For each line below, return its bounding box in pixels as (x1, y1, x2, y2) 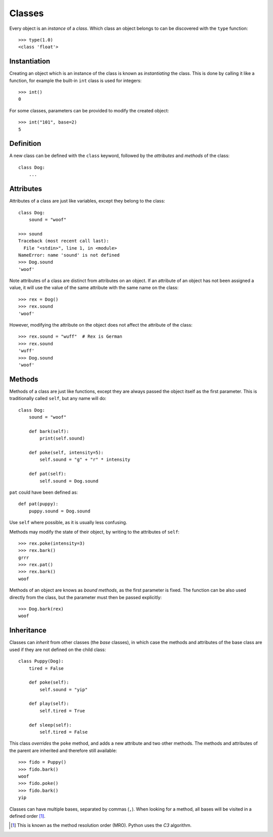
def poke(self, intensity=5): (28, 450, 104, 456)
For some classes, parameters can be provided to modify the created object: (9, 107, 169, 113)
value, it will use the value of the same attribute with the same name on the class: (9, 285, 179, 291)
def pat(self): (28, 471, 67, 477)
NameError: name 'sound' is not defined (18, 252, 120, 258)
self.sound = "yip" (39, 687, 88, 692)
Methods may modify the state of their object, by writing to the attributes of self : (9, 529, 179, 535)
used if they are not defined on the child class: (9, 646, 106, 653)
